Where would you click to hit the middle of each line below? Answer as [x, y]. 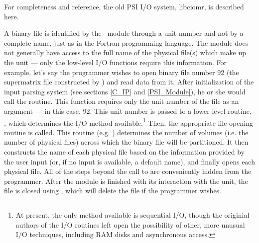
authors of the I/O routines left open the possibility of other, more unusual [130, 224]
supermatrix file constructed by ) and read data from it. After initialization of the [129, 82]
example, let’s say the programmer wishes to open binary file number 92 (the [122, 72]
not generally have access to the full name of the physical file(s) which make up [125, 52]
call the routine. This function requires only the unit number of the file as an [122, 101]
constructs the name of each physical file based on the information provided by [125, 151]
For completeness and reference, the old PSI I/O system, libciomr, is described [124, 6]
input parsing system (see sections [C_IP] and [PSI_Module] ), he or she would [125, 91]
